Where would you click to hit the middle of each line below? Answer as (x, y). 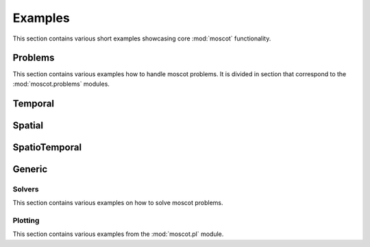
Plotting (26, 220)
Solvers (26, 189)
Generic (30, 169)
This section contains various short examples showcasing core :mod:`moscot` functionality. (142, 38)
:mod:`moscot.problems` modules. (61, 84)
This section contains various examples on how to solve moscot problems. (118, 203)
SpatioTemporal (47, 147)
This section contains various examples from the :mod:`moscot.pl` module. (118, 234)
